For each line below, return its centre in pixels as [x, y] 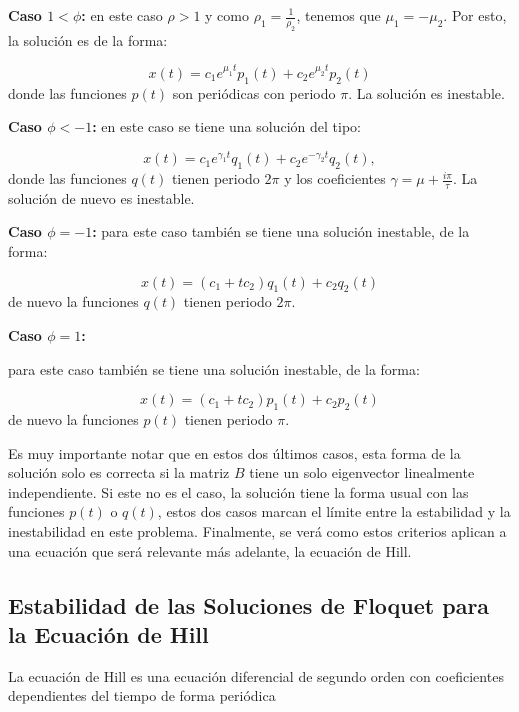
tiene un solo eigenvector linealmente [362, 472]
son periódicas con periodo [254, 92]
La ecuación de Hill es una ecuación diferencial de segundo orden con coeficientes [256, 675]
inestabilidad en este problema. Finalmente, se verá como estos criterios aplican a [257, 531]
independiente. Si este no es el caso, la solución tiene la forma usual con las [238, 491]
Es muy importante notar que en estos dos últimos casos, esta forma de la [234, 452]
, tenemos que [338, 15]
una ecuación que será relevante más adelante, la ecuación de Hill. [210, 550]
